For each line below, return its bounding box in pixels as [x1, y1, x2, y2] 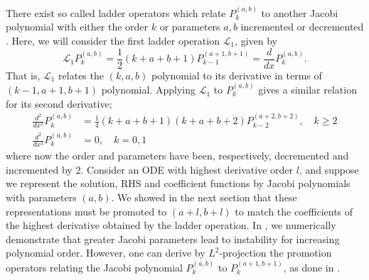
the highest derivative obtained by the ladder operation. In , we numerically [6, 218, 336, 233]
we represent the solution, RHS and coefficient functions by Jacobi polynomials [6, 176, 351, 191]
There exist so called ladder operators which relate [6, 5, 226, 20]
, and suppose [299, 162, 359, 177]
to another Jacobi [261, 5, 338, 20]
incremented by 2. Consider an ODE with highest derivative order [6, 162, 294, 177]
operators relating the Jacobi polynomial [6, 259, 183, 274]
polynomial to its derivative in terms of [151, 67, 322, 82]
